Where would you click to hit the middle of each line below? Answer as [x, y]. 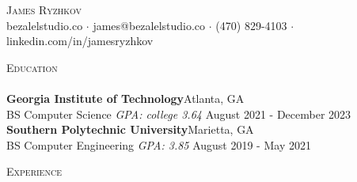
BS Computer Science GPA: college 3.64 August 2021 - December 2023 [179, 114]
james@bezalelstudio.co [149, 25]
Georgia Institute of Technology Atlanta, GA [125, 98]
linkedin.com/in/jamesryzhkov [80, 41]
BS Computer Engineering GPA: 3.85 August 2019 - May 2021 [159, 144]
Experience [34, 171]
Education [32, 67]
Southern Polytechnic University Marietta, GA [130, 129]
